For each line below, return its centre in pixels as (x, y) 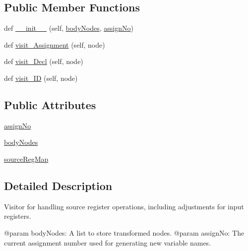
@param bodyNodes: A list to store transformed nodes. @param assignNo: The (124, 232)
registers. (18, 216)
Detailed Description (58, 185)
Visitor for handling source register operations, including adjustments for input (124, 206)
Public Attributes (50, 104)
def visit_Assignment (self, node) (55, 44)
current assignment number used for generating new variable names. (108, 242)
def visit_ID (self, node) (41, 78)
